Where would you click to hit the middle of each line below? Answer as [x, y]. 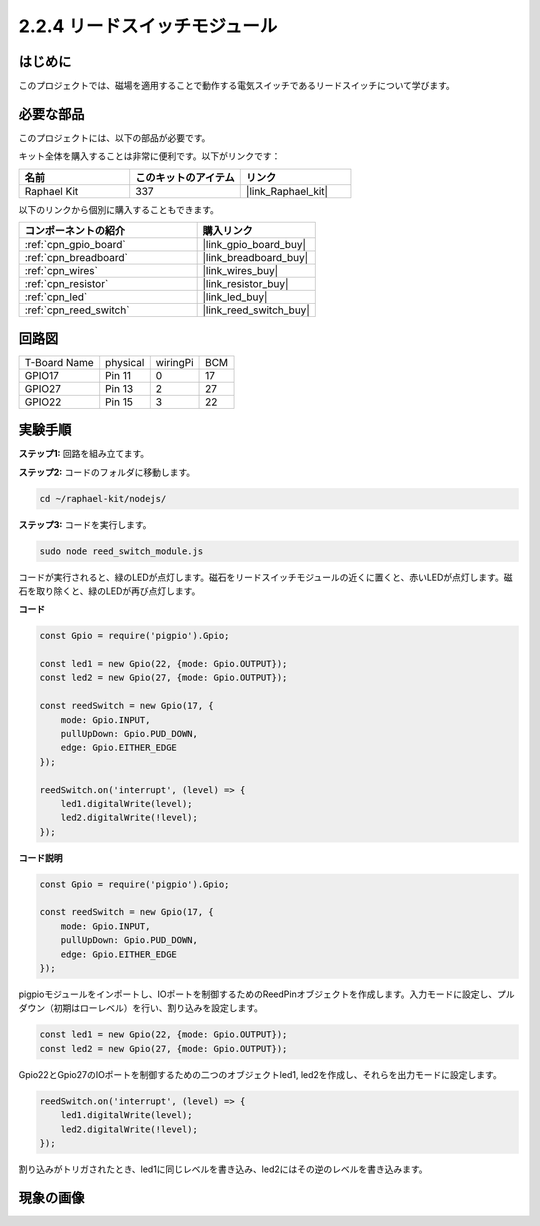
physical [125, 362]
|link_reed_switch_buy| [256, 310]
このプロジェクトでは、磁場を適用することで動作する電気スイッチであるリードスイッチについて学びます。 [236, 86]
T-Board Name [59, 362]
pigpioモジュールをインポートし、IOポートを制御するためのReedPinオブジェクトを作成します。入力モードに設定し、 [258, 994]
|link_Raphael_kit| [287, 191]
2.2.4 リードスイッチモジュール [148, 26]
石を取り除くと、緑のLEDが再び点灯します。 [109, 591]
